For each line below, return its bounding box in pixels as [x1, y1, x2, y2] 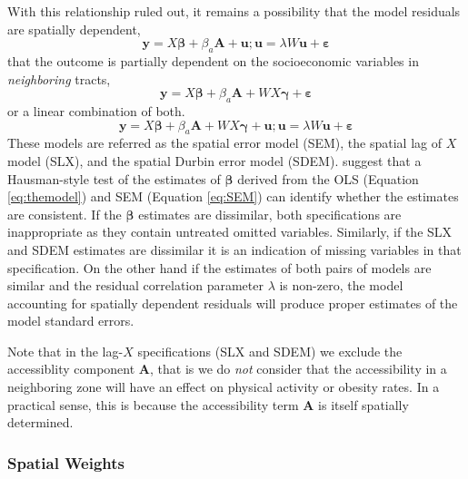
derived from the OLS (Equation [237, 169, 419, 188]
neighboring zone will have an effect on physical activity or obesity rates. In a [7, 377, 440, 396]
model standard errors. [7, 311, 134, 330]
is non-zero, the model [279, 276, 403, 295]
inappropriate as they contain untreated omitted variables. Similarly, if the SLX [7, 222, 453, 241]
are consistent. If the [7, 204, 122, 223]
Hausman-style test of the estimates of [7, 169, 221, 188]
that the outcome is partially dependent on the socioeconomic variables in [7, 51, 419, 70]
